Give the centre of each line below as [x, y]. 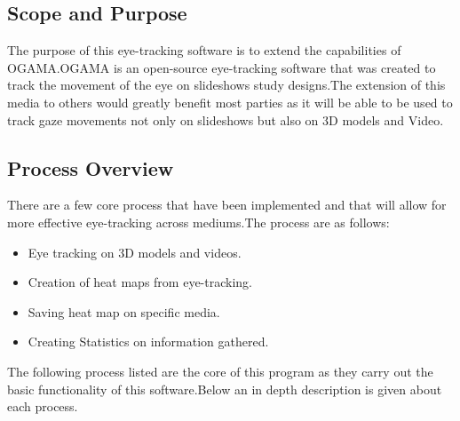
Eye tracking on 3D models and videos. [135, 252]
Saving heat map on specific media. [124, 311]
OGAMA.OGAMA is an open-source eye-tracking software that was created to [222, 67]
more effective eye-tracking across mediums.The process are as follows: [198, 222]
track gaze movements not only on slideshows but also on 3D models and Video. [226, 119]
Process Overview [91, 167]
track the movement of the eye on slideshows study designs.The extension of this [226, 85]
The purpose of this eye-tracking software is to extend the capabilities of [204, 50]
